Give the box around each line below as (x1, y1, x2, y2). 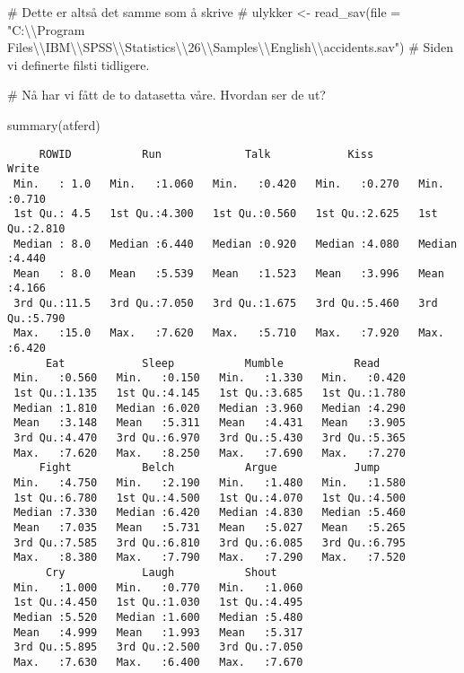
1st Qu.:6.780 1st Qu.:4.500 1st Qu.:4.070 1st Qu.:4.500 (13, 491, 406, 504)
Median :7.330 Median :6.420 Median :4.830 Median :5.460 (13, 506, 406, 520)
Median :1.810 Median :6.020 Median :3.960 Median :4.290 (13, 401, 406, 415)
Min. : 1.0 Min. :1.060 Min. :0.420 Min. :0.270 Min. (13, 177, 444, 190)
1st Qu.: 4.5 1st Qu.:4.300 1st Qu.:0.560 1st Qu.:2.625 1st (13, 207, 438, 221)
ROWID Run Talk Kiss (39, 147, 374, 161)
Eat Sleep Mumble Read (45, 356, 381, 370)
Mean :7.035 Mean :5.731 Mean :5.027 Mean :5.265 (13, 520, 406, 534)
